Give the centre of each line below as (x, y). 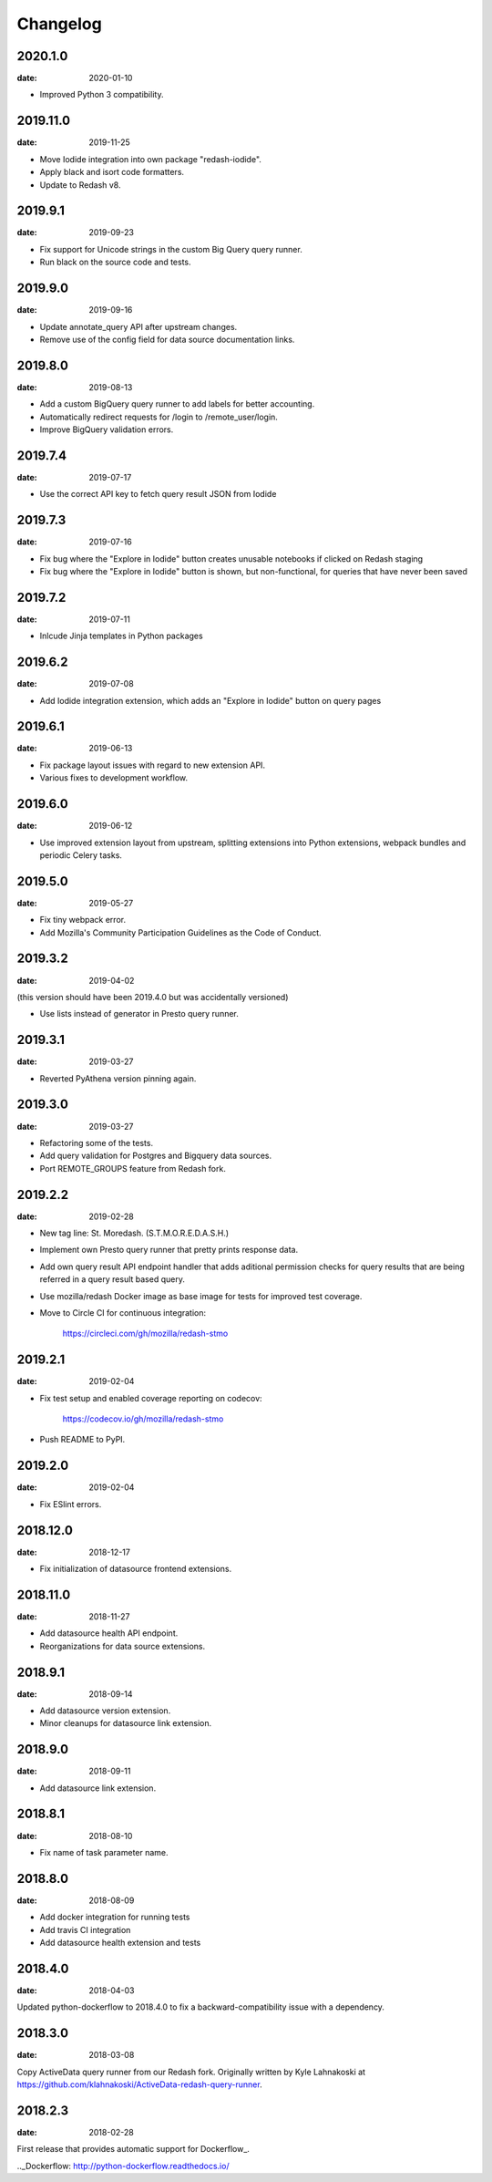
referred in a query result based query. (113, 1279)
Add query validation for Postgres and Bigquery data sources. (156, 1156)
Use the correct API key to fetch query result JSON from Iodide (158, 494)
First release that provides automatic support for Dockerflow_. (133, 2149)
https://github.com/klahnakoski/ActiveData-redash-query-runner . (140, 2084)
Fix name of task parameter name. (104, 1852)
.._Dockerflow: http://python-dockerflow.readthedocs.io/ (123, 2166)
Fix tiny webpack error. (83, 920)
